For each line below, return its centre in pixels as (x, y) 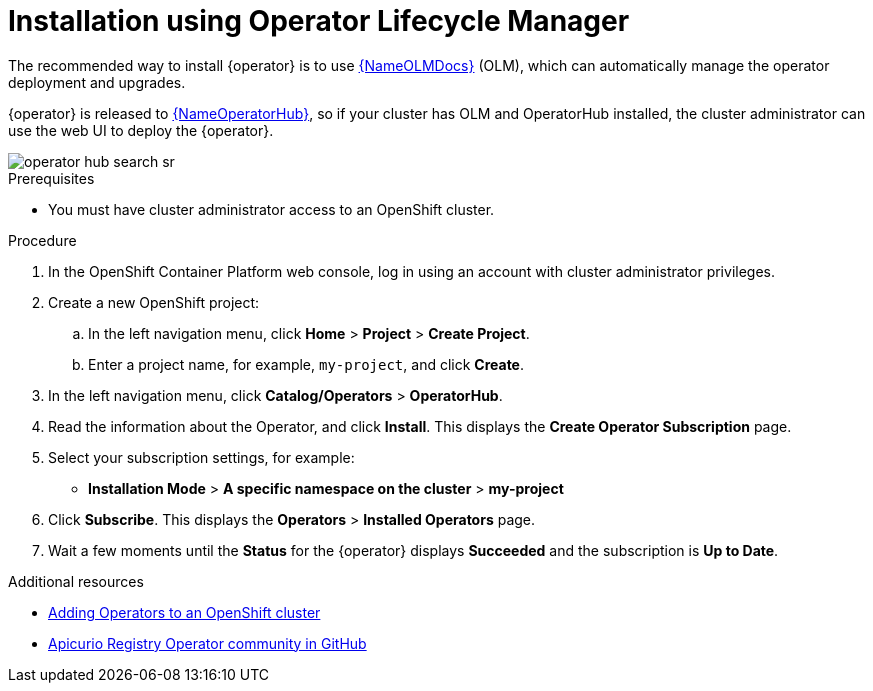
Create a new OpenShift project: (154, 302)
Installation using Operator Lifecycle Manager (319, 21)
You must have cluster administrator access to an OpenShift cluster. (271, 209)
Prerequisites (51, 178)
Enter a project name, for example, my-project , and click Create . (306, 364)
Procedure (42, 240)
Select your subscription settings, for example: (201, 457)
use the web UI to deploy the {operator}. (141, 130)
